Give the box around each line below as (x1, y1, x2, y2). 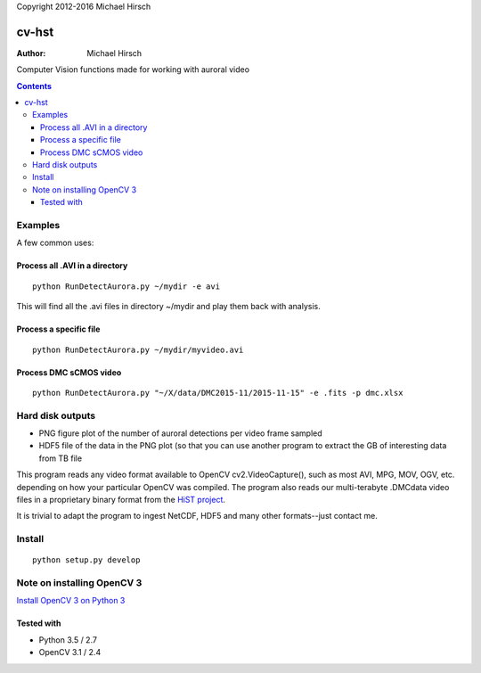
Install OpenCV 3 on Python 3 (16, 595, 126, 606)
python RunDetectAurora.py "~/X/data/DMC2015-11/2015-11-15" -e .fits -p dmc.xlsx (32, 388, 404, 398)
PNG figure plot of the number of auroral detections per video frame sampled (38, 428, 322, 439)
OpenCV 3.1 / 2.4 (38, 647, 102, 658)
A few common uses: (16, 237, 94, 249)
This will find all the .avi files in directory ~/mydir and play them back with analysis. (16, 301, 321, 312)
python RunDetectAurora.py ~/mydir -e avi (32, 281, 221, 291)
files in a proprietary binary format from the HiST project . (16, 495, 226, 505)
